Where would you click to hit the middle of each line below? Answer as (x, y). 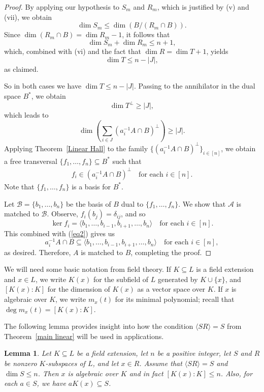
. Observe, (62, 214)
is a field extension (225, 269)
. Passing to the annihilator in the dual (194, 86)
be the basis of (88, 203)
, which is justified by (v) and (203, 7)
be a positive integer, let (194, 353)
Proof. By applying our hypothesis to (62, 7)
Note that (19, 186)
